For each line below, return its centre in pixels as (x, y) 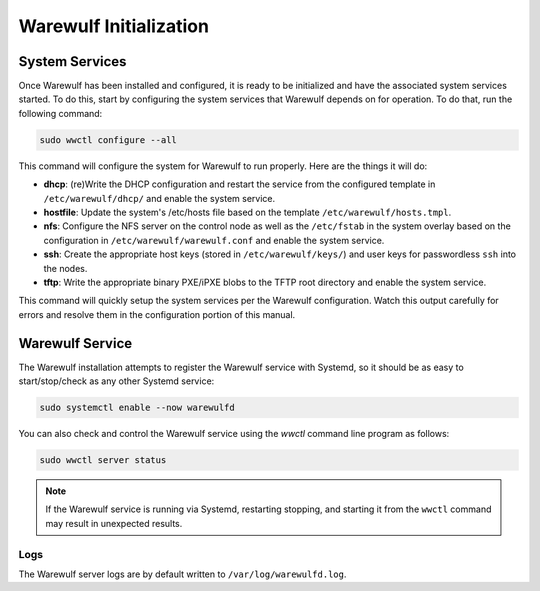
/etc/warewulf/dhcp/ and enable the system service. (159, 198)
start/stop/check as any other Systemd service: (116, 381)
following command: (60, 113)
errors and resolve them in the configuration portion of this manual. (157, 314)
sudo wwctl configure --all (108, 139)
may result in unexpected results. (114, 523)
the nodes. (65, 268)
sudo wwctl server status (103, 459)
